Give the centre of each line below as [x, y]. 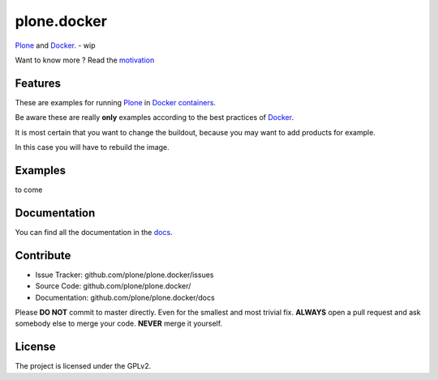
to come [29, 190]
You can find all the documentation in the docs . [94, 232]
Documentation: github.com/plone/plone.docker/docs [125, 297]
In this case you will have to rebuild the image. [92, 147]
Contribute [43, 255]
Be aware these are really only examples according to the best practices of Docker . [155, 117]
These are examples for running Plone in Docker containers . [116, 102]
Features [38, 83]
